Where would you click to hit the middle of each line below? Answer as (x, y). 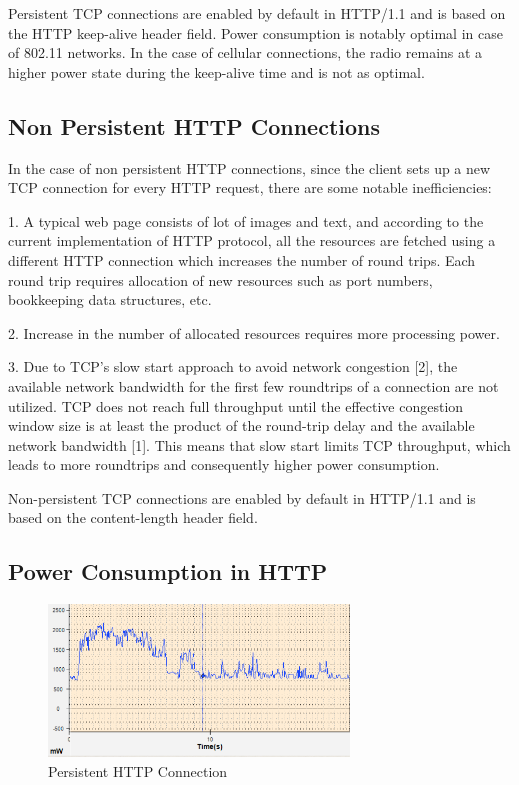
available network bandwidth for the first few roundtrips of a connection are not (253, 385)
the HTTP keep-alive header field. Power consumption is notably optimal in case (255, 32)
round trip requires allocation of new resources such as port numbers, (220, 279)
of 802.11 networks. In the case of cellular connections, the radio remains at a (245, 52)
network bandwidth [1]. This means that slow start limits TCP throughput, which (259, 444)
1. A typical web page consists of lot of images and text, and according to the (246, 220)
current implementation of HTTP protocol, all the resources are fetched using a (252, 240)
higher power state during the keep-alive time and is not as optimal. (216, 71)
